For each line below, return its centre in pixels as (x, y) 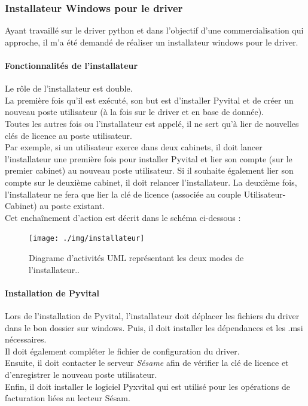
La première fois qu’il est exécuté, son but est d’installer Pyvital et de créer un (149, 100)
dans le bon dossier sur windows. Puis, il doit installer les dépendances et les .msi (154, 327)
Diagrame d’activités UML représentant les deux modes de (136, 257)
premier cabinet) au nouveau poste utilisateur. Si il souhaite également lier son (149, 170)
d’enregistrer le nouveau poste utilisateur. (81, 374)
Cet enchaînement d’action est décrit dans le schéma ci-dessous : (123, 217)
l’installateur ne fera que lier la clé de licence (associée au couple (123, 194)
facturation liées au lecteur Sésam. (68, 398)
